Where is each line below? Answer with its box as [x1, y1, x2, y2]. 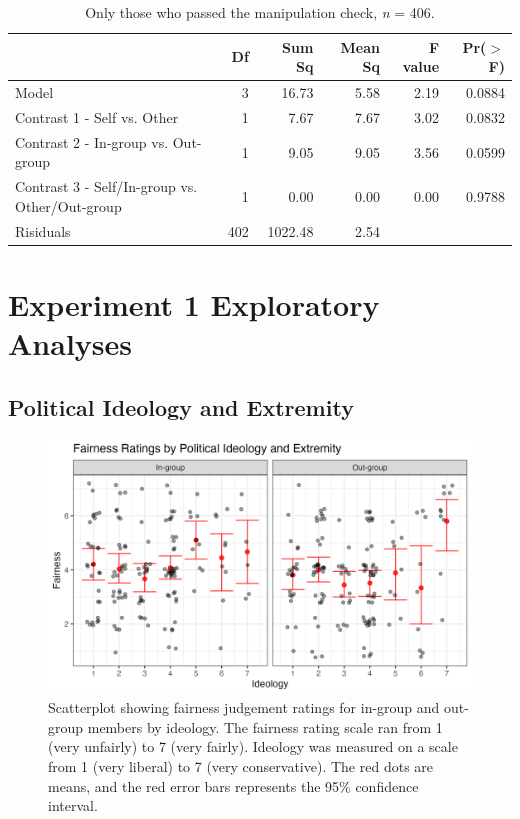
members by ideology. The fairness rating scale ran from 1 [87, 716, 443, 737]
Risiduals [15, 220, 71, 241]
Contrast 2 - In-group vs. [15, 131, 169, 152]
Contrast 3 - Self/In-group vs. [15, 176, 198, 197]
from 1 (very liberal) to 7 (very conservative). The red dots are [48, 756, 434, 777]
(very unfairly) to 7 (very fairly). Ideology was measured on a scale [48, 736, 458, 757]
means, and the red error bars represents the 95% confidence [48, 775, 419, 796]
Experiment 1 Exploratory [8, 283, 380, 324]
